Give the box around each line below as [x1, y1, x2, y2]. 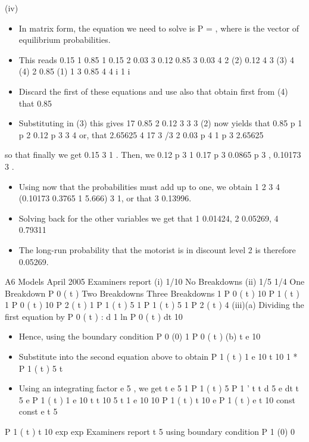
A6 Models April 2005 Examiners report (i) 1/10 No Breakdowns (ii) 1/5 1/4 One [5, 275, 305, 288]
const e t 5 [18, 405, 58, 418]
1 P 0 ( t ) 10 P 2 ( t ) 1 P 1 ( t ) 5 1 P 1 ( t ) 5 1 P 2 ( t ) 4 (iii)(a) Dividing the [5, 298, 304, 311]
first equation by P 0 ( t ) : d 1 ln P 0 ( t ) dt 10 [5, 310, 183, 322]
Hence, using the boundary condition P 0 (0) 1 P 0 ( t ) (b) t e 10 [18, 330, 261, 343]
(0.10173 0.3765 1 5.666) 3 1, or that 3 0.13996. [18, 192, 192, 204]
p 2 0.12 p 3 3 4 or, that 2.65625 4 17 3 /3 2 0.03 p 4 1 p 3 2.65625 [18, 128, 264, 141]
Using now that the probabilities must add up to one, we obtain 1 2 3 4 [18, 180, 280, 192]
